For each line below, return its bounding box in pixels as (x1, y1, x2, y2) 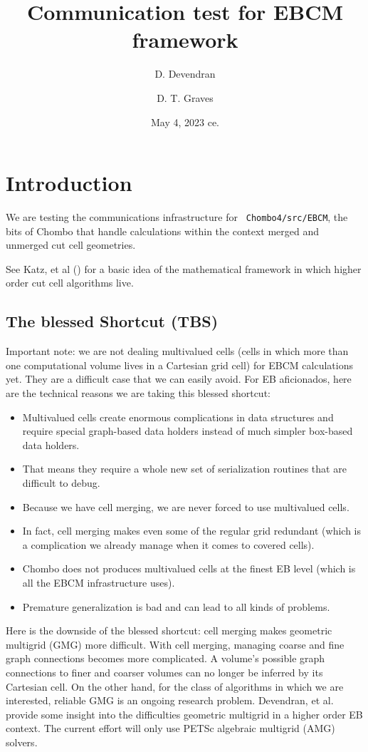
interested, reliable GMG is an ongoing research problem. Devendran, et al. (6, 693, 334, 708)
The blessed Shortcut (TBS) (6, 310, 219, 332)
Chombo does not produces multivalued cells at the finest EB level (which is (22, 561, 356, 576)
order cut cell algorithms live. (6, 275, 134, 290)
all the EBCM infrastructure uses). (22, 575, 175, 589)
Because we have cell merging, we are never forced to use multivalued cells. (22, 499, 349, 514)
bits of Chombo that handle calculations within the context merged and (6, 223, 320, 238)
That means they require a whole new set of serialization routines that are (22, 461, 347, 476)
